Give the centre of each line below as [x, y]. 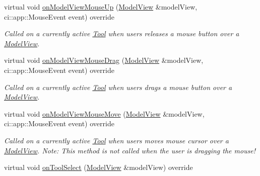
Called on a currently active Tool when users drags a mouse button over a [118, 87]
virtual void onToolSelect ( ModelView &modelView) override [99, 167]
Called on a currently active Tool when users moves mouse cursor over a [116, 140]
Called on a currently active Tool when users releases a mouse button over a [122, 33]
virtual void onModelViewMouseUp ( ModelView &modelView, [101, 7]
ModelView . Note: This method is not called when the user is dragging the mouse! [130, 150]
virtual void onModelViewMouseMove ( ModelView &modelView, [104, 113]
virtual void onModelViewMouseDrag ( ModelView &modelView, [104, 60]
